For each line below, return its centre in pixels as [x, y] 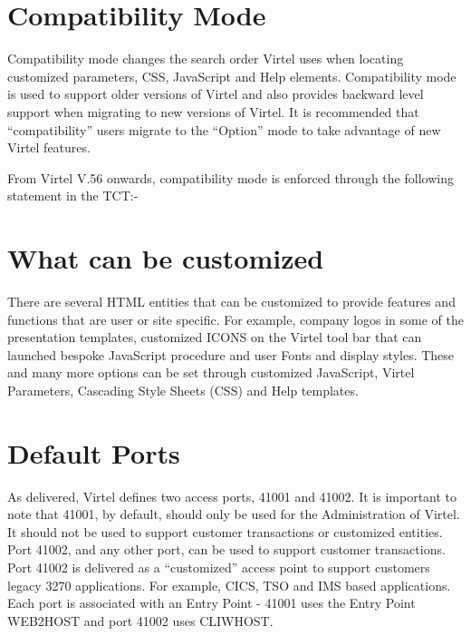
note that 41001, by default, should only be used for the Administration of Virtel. [234, 514]
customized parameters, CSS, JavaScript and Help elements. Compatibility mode [232, 76]
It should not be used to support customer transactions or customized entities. [225, 531]
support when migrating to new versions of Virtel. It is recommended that [213, 111]
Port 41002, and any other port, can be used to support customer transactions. [226, 549]
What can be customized [166, 258]
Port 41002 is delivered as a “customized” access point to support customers [219, 568]
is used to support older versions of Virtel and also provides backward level [216, 94]
